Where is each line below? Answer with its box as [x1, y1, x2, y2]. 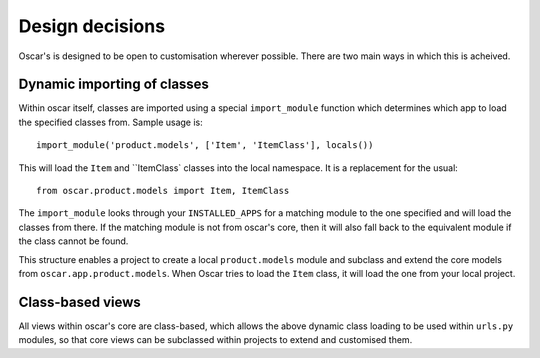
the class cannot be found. [18, 235, 129, 247]
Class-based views [18, 293, 141, 310]
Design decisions [18, 15, 165, 37]
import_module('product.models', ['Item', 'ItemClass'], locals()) [36, 140, 374, 151]
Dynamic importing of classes [18, 76, 210, 93]
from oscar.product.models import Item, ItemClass [36, 185, 290, 197]
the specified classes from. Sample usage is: [18, 116, 204, 128]
